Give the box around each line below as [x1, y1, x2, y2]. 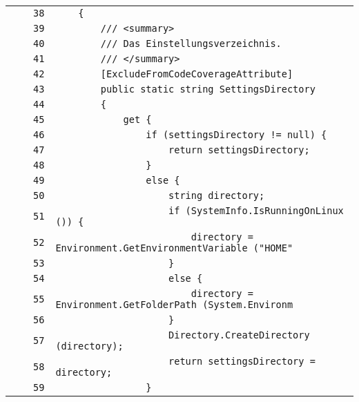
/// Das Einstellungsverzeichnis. [100, 38, 282, 49]
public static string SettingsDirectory [100, 84, 316, 95]
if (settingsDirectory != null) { [146, 129, 327, 140]
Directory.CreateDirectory [168, 329, 310, 341]
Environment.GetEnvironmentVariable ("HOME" [55, 242, 293, 253]
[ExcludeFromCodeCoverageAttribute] [100, 68, 293, 79]
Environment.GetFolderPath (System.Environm [55, 299, 293, 310]
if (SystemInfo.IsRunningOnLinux [168, 205, 344, 216]
